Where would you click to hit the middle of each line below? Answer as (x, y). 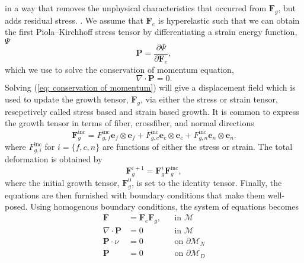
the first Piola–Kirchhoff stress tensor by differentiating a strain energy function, (151, 32)
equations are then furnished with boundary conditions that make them (135, 195)
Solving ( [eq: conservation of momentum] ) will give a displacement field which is (150, 87)
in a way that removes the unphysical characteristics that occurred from (136, 8)
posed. (16, 206)
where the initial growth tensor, (62, 182)
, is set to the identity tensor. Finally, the (207, 182)
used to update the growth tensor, (67, 99)
